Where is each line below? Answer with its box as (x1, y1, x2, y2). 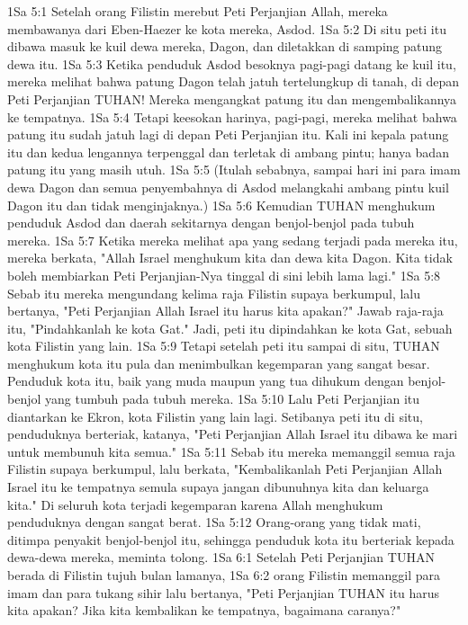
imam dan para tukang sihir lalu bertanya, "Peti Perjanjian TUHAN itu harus (7, 583, 440, 602)
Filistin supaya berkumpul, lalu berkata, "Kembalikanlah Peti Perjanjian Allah (7, 460, 443, 478)
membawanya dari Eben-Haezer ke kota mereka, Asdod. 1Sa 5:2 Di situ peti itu (7, 19, 446, 38)
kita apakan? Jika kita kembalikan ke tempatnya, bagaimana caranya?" (7, 601, 401, 620)
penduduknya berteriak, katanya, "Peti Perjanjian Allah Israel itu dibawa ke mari (7, 424, 458, 443)
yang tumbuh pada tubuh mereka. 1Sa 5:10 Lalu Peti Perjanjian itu (45, 389, 420, 408)
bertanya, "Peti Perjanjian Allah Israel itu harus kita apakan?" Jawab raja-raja (7, 301, 444, 320)
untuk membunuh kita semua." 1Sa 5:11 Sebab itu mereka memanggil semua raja (7, 442, 455, 460)
